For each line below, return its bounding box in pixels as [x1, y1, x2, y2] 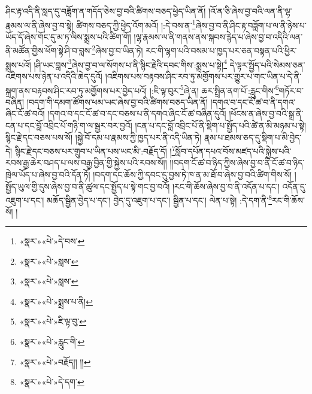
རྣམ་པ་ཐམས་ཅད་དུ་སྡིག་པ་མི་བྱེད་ [204, 131, 302, 143]
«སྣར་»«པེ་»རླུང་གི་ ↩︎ [19, 335, 85, 347]
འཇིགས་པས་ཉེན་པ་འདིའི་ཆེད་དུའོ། [5, 69, 102, 82]
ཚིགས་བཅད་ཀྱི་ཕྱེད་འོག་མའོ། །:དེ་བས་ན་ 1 [76, 17, 196, 31]
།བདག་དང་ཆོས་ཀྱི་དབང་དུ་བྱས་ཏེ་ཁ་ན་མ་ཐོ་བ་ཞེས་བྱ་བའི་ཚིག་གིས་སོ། [93, 168, 292, 180]
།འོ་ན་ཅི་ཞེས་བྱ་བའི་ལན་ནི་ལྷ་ [208, 5, 292, 17]
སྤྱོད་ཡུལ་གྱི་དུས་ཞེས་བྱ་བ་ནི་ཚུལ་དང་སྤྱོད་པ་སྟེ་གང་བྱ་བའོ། [5, 180, 170, 192]
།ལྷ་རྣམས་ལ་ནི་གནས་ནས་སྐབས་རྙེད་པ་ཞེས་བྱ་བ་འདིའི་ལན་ [134, 30, 303, 43]
